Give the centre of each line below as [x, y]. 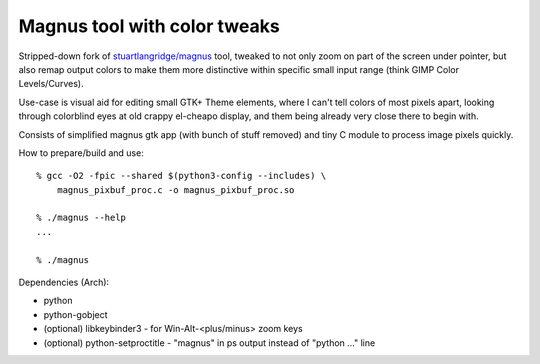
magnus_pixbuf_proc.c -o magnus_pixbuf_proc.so [175, 189]
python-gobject [76, 314]
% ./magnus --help [81, 218]
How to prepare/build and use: [81, 152]
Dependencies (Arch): [64, 282]
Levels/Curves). [51, 84]
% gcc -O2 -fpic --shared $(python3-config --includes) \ [181, 176]
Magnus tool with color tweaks [149, 26]
